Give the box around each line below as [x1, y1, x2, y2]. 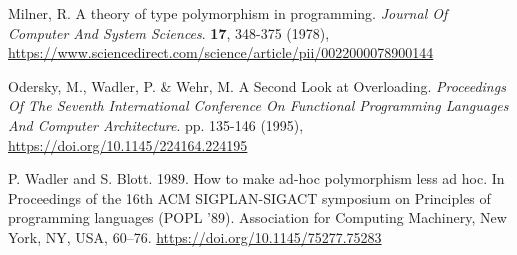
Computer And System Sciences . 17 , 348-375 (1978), [8, 22, 330, 43]
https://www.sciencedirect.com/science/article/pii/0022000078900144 [8, 42, 434, 63]
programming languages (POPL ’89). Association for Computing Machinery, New [8, 207, 507, 228]
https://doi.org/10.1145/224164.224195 [8, 134, 248, 155]
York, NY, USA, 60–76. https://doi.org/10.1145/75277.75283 [8, 226, 382, 247]
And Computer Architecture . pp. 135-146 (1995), [8, 114, 304, 135]
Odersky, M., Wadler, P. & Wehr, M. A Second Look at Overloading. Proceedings [8, 75, 506, 96]
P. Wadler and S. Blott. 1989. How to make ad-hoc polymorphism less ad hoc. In [8, 168, 505, 189]
